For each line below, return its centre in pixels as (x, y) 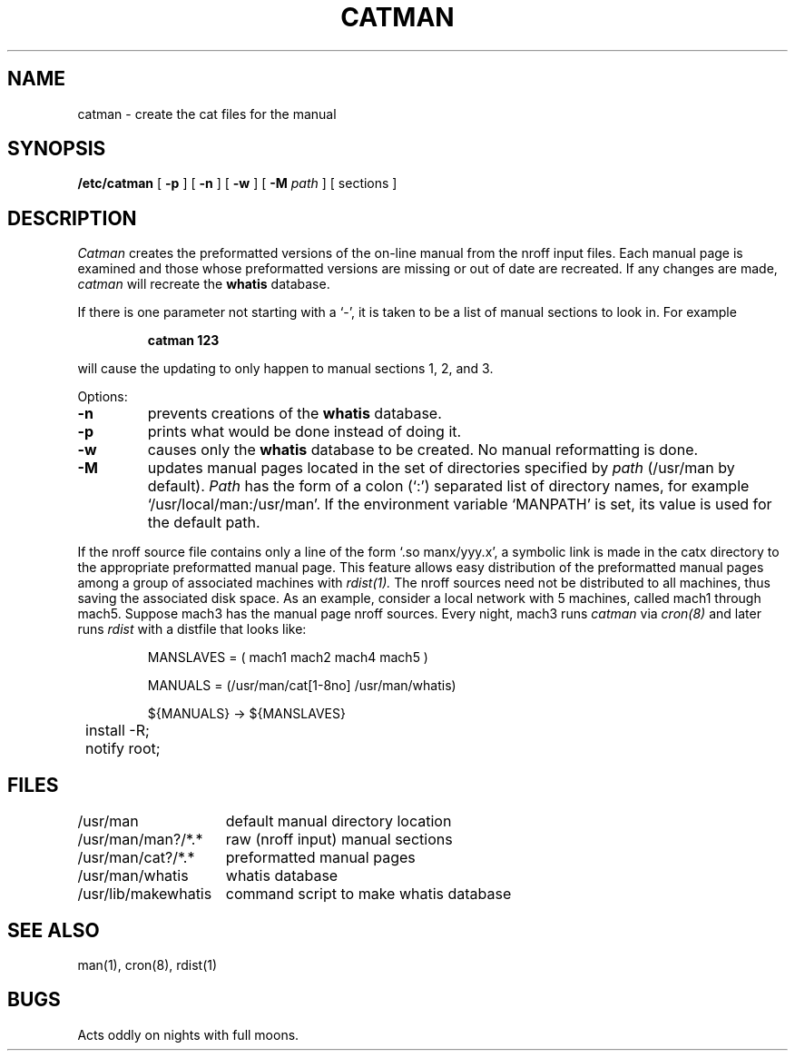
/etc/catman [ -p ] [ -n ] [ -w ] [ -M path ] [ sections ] (237, 183)
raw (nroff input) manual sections (339, 840)
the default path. (204, 523)
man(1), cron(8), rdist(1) (147, 964)
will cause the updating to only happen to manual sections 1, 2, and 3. (285, 369)
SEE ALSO (54, 930)
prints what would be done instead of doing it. (304, 432)
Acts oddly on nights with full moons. (188, 1034)
